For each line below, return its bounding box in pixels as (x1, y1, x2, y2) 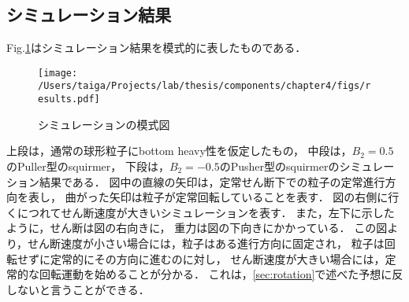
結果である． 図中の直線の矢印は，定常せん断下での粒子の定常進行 (39, 173, 385, 190)
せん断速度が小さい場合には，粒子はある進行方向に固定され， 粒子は (28, 234, 385, 251)
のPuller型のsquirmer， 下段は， (6, 157, 169, 174)
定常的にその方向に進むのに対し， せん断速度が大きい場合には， (50, 250, 385, 267)
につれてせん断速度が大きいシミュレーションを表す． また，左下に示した (17, 204, 395, 220)
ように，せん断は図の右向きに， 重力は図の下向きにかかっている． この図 (6, 219, 388, 236)
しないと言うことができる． (6, 281, 150, 297)
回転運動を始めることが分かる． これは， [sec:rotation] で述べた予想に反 (39, 266, 403, 282)
